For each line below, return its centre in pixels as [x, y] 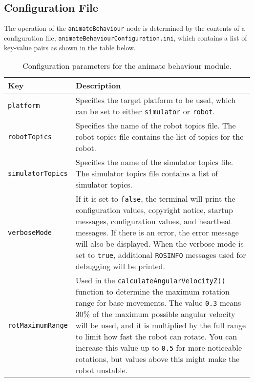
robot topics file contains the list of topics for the [159, 137]
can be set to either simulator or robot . [145, 111]
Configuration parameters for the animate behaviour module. [127, 66]
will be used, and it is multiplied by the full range [161, 325]
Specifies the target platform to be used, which [156, 100]
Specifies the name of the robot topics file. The [156, 126]
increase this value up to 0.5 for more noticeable [159, 348]
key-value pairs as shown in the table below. [70, 47]
